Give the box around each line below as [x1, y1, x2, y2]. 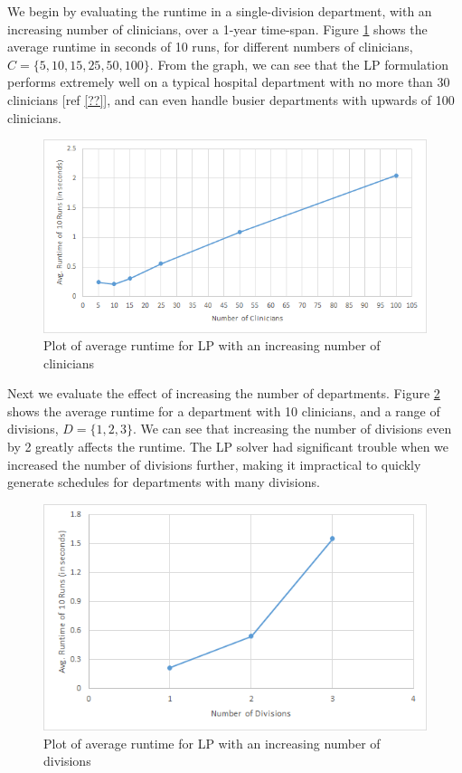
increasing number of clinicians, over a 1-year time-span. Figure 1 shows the [7, 19, 428, 38]
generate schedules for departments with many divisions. [7, 472, 320, 491]
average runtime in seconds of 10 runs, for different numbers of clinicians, [7, 37, 413, 56]
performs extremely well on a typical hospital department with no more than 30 [7, 72, 450, 91]
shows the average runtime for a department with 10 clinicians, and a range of [7, 401, 440, 420]
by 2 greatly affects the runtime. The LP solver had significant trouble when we [7, 437, 449, 456]
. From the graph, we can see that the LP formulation [149, 54, 449, 73]
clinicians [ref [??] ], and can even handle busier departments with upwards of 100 [7, 90, 455, 109]
